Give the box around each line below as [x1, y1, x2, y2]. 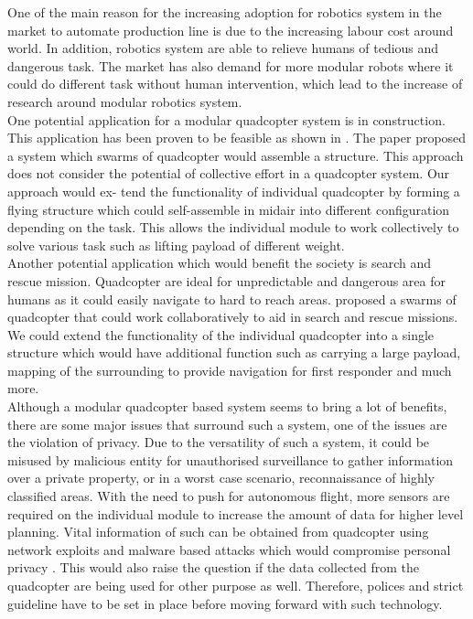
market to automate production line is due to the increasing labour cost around [7, 20, 454, 39]
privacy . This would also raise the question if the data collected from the [7, 558, 419, 577]
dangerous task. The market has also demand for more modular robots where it [7, 56, 454, 75]
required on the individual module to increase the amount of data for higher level [7, 504, 464, 523]
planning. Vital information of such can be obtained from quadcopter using [7, 522, 429, 541]
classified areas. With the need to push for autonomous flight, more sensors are [7, 486, 450, 506]
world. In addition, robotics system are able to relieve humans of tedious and [7, 38, 439, 58]
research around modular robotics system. [7, 91, 242, 111]
